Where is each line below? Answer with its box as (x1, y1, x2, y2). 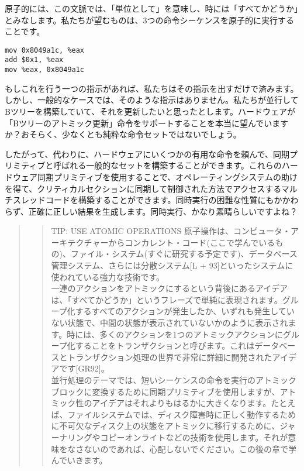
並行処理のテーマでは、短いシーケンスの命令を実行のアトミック (51, 374, 296, 386)
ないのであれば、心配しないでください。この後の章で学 (84, 442, 297, 455)
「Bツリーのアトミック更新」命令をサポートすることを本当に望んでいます (5, 116, 289, 129)
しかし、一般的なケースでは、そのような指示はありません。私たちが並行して (5, 94, 299, 106)
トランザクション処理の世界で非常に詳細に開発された (67, 350, 272, 363)
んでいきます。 (51, 454, 108, 466)
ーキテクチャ (51, 236, 101, 248)
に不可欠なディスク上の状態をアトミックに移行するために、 (51, 420, 280, 432)
